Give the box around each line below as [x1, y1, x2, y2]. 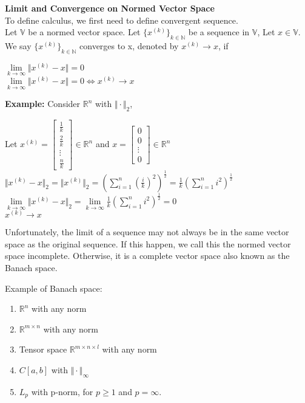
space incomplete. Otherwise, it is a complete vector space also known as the [5, 249, 290, 262]
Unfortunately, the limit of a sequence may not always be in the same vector [5, 226, 289, 238]
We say [5, 39, 32, 52]
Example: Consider [5, 97, 81, 110]
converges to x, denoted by [79, 39, 179, 52]
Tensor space [19, 343, 67, 356]
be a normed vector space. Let [28, 26, 141, 38]
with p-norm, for [31, 385, 93, 398]
